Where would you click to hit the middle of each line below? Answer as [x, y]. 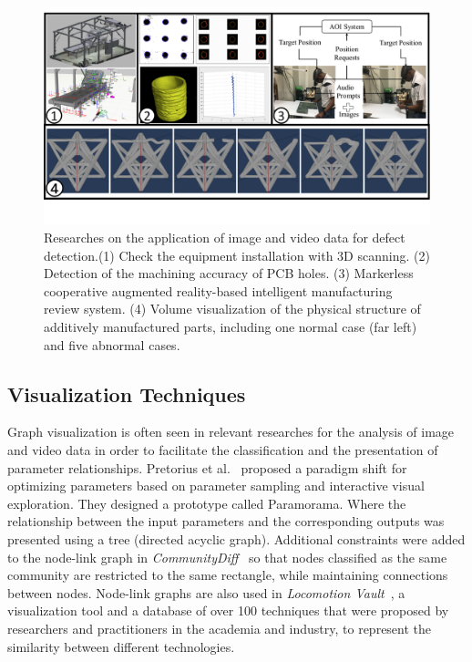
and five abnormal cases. [112, 344]
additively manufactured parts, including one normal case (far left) [231, 327]
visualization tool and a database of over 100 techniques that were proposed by [228, 610]
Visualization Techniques [127, 393]
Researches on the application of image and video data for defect [225, 238]
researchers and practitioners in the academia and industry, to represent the [220, 628]
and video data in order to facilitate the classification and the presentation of [223, 450]
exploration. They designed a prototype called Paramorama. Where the [207, 503]
